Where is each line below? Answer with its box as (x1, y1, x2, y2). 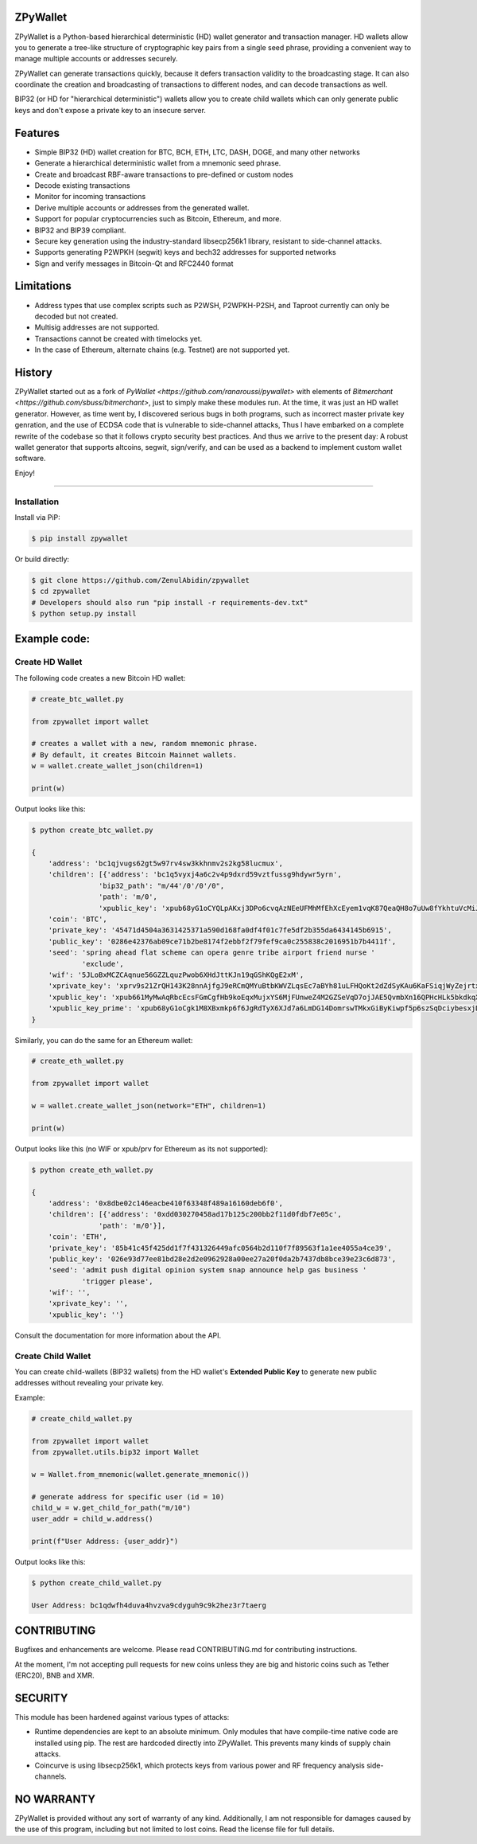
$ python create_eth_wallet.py (31, 1165, 154, 1174)
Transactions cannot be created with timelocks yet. (34, 334, 203, 343)
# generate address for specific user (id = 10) (31, 1492, 225, 1501)
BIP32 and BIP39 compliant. (34, 225, 126, 235)
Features (14, 126, 60, 139)
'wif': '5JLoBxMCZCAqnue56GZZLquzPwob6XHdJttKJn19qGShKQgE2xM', (48, 970, 304, 979)
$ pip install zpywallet (31, 533, 129, 543)
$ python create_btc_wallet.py (31, 825, 154, 834)
